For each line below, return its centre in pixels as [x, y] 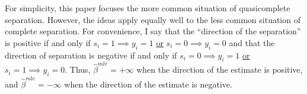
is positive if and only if [48, 42]
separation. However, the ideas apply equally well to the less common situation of [153, 19]
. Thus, [78, 69]
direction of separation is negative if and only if [91, 55]
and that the [252, 42]
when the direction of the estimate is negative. [148, 84]
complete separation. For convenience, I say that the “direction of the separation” [153, 31]
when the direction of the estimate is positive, [220, 69]
